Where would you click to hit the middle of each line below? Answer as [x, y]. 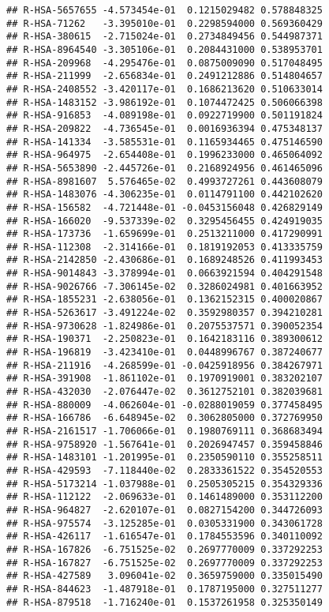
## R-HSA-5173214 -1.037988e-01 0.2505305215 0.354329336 [164, 484]
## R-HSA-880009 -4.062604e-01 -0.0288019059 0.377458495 [164, 405]
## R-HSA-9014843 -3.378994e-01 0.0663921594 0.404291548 [164, 274]
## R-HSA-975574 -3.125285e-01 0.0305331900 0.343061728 [164, 523]
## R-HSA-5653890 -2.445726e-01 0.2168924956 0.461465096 [164, 168]
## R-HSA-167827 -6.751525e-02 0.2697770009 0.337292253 [164, 563]
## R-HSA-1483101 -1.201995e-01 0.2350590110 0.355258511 [164, 458]
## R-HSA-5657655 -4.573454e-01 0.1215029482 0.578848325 [164, 10]
